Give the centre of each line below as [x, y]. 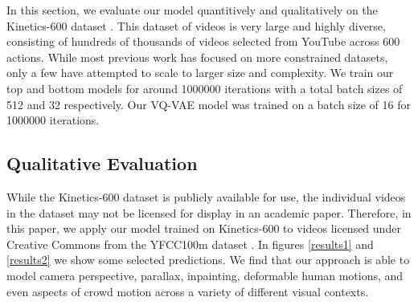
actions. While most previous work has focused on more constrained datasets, [197, 57]
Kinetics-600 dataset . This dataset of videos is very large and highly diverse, [196, 25]
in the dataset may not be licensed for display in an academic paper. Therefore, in [209, 212]
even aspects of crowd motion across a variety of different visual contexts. [188, 291]
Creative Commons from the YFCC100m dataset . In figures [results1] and [190, 244]
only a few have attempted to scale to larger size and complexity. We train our [200, 73]
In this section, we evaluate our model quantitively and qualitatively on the [192, 10]
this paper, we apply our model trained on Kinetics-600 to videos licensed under [204, 228]
